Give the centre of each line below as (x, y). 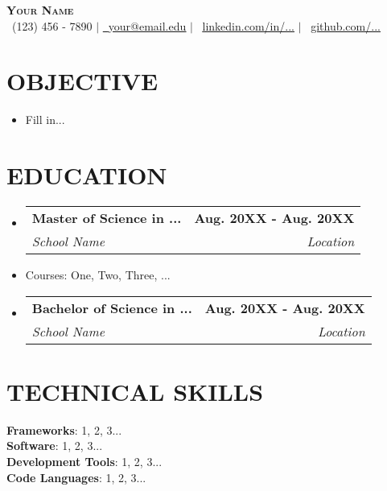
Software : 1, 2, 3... (55, 446)
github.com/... (346, 25)
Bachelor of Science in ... (112, 307)
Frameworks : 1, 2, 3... (64, 429)
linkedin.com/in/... (248, 25)
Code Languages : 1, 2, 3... (76, 477)
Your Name (40, 10)
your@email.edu (147, 25)
